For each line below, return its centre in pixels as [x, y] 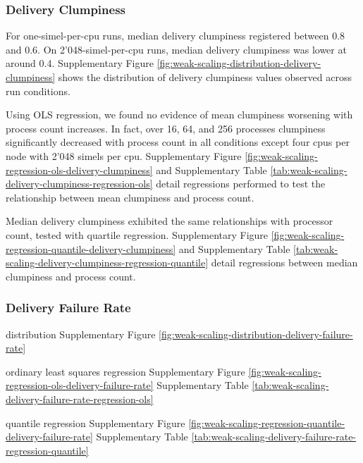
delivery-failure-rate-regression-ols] [80, 399]
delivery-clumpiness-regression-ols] [79, 184]
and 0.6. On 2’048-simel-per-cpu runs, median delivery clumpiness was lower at [176, 49]
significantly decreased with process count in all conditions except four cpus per [178, 142]
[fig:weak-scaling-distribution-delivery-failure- [256, 334]
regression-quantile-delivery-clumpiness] [91, 248]
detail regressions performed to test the [241, 184]
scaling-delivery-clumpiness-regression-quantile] [107, 263]
